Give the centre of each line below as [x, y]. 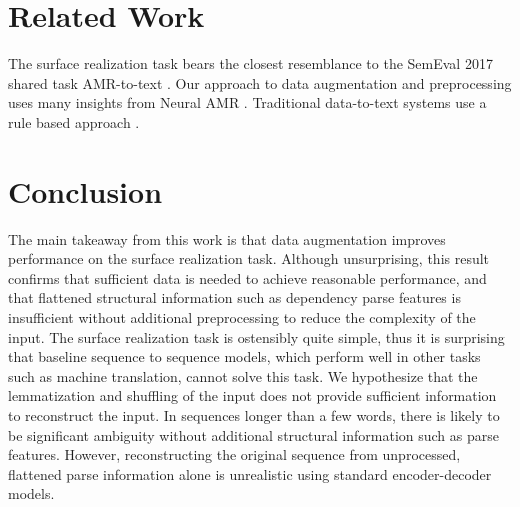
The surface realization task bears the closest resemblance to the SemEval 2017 [250, 63]
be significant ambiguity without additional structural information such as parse [253, 434]
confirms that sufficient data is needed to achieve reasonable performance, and [247, 277]
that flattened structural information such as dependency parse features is [234, 297]
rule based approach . [74, 121]
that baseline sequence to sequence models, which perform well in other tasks [244, 356]
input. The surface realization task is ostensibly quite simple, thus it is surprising [256, 336]
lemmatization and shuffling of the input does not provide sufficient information [252, 395]
